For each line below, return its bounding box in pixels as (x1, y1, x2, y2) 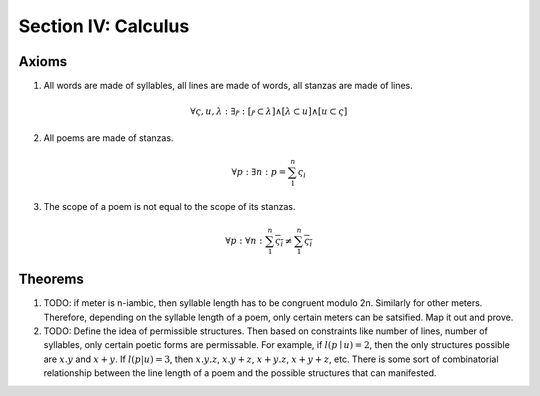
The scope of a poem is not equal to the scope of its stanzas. (43, 200, 296, 212)
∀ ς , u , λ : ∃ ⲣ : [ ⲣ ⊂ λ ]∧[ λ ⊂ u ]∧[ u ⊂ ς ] (190, 106, 348, 117)
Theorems (18, 271, 84, 288)
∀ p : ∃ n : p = (231, 166, 287, 177)
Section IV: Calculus (18, 15, 190, 37)
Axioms (18, 53, 68, 70)
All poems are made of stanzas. (43, 131, 174, 144)
